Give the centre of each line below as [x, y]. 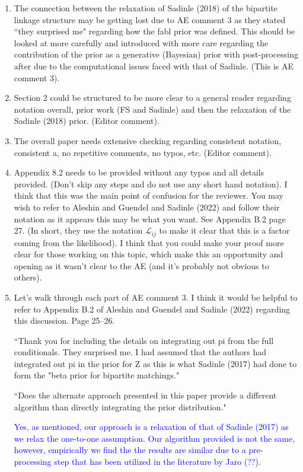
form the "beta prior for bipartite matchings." [97, 375]
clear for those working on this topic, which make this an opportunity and [149, 254]
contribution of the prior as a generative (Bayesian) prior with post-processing [156, 54]
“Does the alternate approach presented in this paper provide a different [145, 395]
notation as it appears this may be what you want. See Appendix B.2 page [150, 219]
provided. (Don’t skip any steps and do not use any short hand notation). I [151, 184]
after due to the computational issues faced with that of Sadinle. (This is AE [154, 66]
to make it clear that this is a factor [224, 230]
